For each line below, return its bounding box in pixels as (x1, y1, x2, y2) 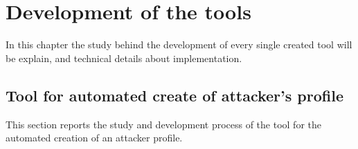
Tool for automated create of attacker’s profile (6, 84, 343, 106)
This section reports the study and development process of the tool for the (6, 117, 321, 131)
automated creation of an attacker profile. (6, 130, 183, 145)
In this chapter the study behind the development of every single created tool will (6, 37, 352, 52)
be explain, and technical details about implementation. (6, 50, 242, 65)
